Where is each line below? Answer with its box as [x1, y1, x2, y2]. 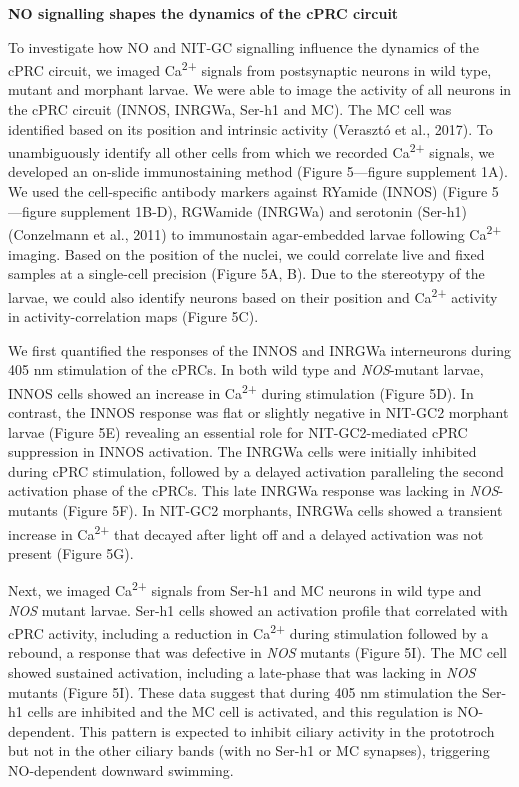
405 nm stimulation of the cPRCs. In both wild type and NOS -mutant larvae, [8, 359, 484, 380]
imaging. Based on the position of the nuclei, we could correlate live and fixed [8, 243, 485, 264]
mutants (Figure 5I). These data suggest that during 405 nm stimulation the [8, 681, 478, 702]
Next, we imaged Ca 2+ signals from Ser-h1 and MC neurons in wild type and [8, 577, 482, 601]
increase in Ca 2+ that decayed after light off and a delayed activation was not [8, 520, 484, 544]
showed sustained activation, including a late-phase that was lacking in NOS [8, 662, 476, 683]
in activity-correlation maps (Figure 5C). [8, 305, 259, 326]
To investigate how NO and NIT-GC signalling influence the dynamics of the [8, 36, 479, 57]
